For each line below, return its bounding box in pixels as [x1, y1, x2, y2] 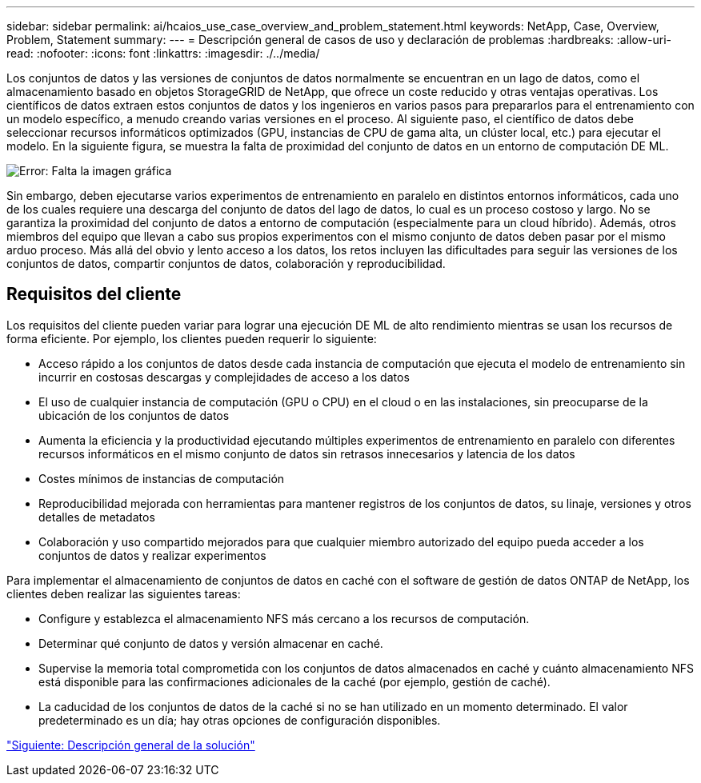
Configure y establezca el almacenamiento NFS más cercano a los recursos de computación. [38, 611, 530, 625]
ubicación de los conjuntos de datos [38, 408, 230, 422]
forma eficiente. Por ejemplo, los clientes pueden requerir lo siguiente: [6, 331, 377, 346]
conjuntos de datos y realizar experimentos [38, 548, 266, 562]
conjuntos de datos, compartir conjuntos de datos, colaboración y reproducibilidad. [6, 257, 446, 270]
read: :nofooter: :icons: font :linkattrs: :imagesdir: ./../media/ [6, 46, 320, 60]
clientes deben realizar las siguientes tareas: [6, 586, 241, 601]
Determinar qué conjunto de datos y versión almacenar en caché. [38, 636, 383, 650]
